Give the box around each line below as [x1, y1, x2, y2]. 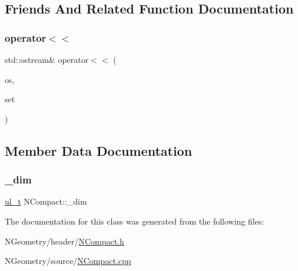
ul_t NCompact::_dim [5, 195, 87, 208]
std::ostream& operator [5, 53, 89, 65]
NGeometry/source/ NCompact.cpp [5, 255, 131, 267]
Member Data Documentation [5, 141, 193, 159]
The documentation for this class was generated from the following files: [5, 215, 264, 227]
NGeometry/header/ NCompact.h [5, 235, 124, 247]
